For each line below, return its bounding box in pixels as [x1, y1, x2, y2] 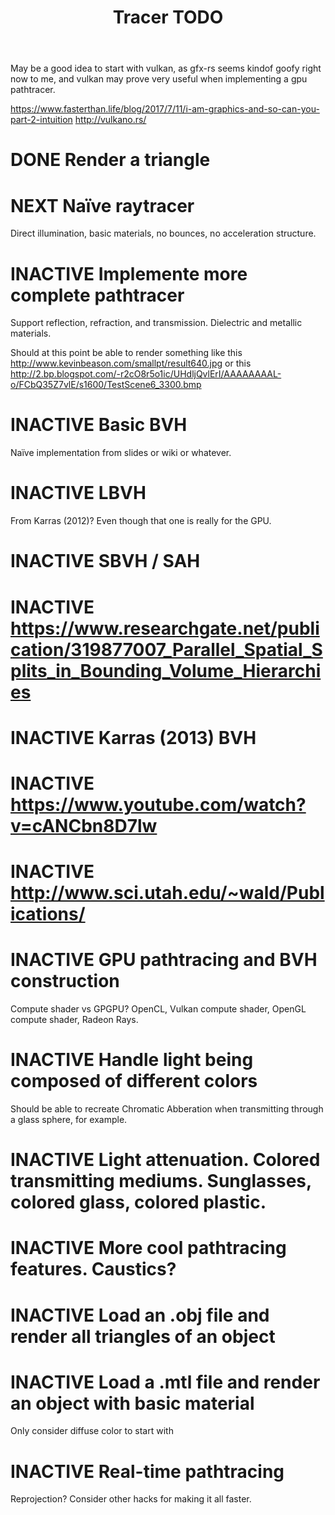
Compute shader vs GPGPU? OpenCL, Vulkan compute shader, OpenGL [10, 1003, 307, 1015]
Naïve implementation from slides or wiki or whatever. [10, 447, 232, 459]
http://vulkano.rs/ [74, 114, 147, 126]
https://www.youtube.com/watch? [10, 793, 307, 816]
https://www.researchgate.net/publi [10, 617, 320, 640]
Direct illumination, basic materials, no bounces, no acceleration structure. [10, 227, 317, 240]
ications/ [10, 903, 86, 926]
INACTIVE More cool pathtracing [10, 1237, 287, 1260]
